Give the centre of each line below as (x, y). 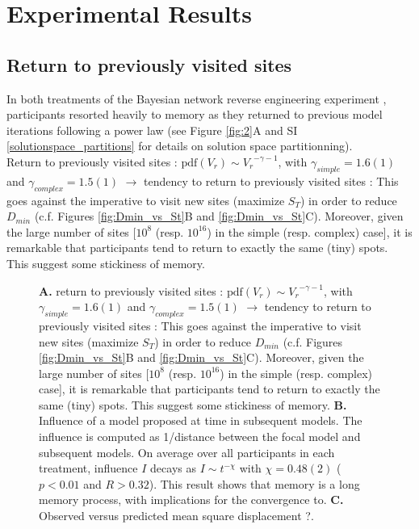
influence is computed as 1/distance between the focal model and (200, 437)
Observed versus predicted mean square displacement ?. (176, 516)
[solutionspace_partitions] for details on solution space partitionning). (180, 146)
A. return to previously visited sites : (131, 290)
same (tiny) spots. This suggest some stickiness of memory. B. (193, 404)
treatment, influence (88, 468)
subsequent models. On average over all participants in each (187, 452)
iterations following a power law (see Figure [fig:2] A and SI (152, 130)
